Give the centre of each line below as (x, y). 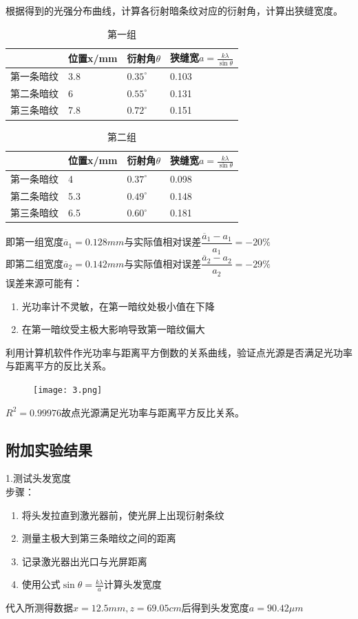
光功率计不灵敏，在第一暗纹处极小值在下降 (118, 306)
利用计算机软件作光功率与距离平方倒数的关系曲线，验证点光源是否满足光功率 (179, 352)
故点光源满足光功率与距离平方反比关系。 (152, 412)
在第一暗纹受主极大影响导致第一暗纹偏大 (113, 329)
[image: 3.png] (68, 390)
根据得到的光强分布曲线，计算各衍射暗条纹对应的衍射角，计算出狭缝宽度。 (174, 10)
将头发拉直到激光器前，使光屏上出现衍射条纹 (123, 515)
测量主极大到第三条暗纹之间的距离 (99, 538)
